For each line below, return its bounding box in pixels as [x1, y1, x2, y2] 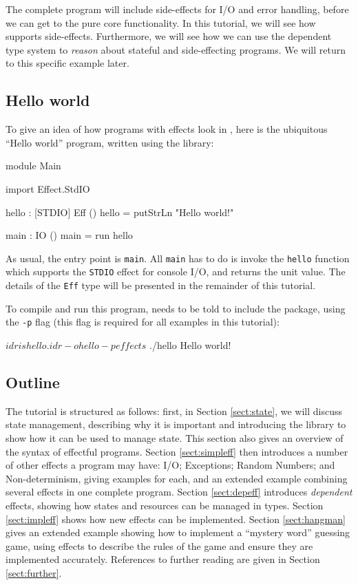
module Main [6, 158, 61, 173]
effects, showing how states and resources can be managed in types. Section [6, 498, 324, 512]
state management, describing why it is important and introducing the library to [6, 417, 346, 432]
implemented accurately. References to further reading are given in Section [6, 552, 320, 566]
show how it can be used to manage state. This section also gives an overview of [6, 430, 344, 445]
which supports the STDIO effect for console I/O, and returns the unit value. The [6, 264, 346, 279]
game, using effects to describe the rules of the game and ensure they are [6, 538, 313, 553]
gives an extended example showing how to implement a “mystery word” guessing [6, 525, 350, 540]
